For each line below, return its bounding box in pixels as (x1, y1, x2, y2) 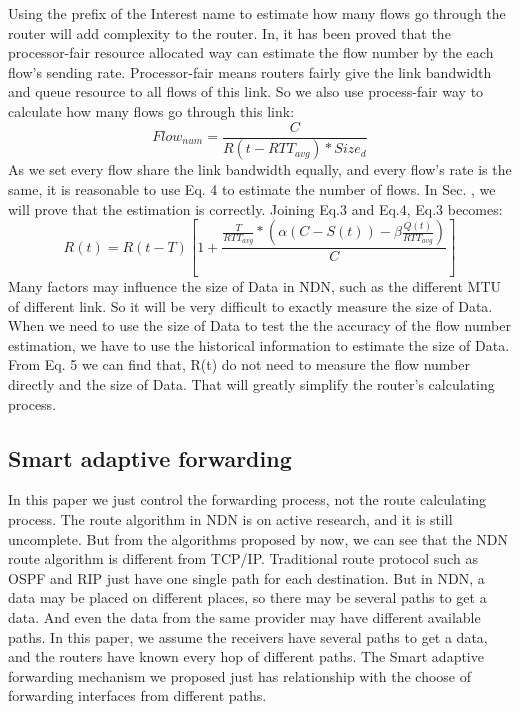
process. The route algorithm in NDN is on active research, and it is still (8, 509, 453, 530)
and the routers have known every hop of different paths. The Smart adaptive (8, 646, 484, 667)
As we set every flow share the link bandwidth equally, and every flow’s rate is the (8, 159, 512, 180)
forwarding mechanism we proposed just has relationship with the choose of (8, 665, 472, 686)
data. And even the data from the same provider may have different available (8, 607, 481, 628)
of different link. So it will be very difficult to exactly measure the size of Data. (8, 295, 493, 316)
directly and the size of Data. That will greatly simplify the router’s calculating (8, 374, 495, 395)
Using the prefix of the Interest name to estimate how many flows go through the (8, 3, 506, 23)
